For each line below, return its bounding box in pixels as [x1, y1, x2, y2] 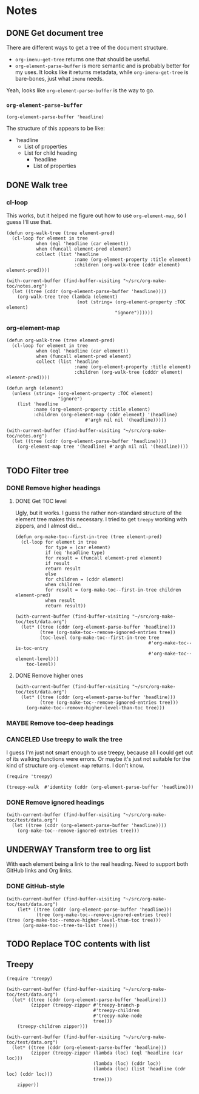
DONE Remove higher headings [6, 484, 101, 492]
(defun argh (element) [6, 385, 64, 391]
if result [45, 560, 70, 566]
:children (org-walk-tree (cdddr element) [73, 370, 183, 376]
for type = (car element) [45, 544, 111, 550]
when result [45, 597, 76, 604]
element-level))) [15, 656, 59, 662]
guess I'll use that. [6, 218, 52, 225]
